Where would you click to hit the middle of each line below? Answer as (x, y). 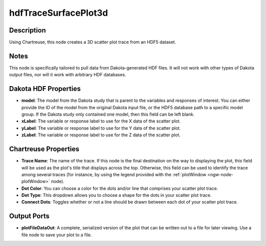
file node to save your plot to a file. (57, 235)
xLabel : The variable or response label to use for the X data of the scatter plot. (101, 121)
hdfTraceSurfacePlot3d (59, 13)
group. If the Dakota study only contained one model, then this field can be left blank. (108, 114)
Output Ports (29, 216)
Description (28, 30)
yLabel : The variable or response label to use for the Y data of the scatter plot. (101, 128)
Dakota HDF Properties (45, 89)
